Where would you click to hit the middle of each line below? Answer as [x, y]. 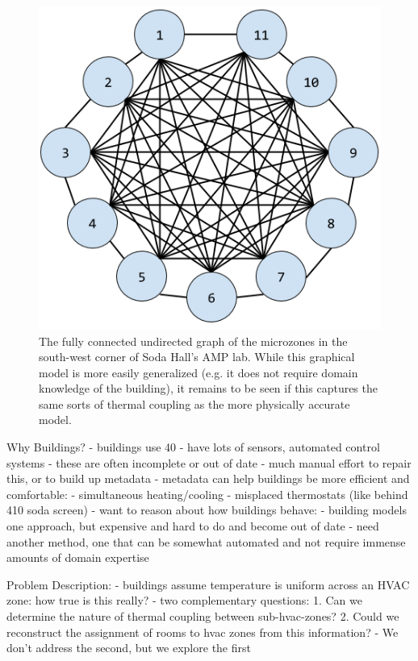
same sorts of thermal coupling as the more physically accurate [194, 403]
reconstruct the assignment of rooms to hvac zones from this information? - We [203, 632]
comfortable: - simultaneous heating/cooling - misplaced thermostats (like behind [207, 494]
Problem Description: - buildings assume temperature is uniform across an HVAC [208, 584]
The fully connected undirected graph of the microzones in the [193, 341]
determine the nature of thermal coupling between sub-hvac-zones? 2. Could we [203, 616]
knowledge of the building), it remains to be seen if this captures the [208, 388]
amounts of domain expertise [78, 557]
